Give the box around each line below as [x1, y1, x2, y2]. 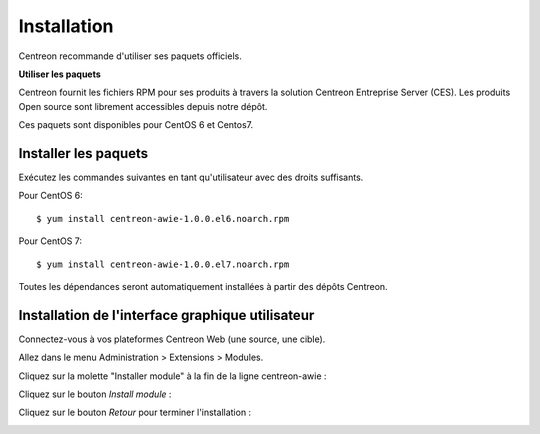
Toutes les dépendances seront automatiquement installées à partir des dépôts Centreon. [18, 280, 389, 292]
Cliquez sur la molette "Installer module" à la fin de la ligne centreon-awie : [18, 370, 327, 382]
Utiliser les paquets [18, 68, 102, 80]
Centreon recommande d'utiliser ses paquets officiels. [18, 50, 242, 62]
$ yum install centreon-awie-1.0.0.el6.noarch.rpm [36, 213, 290, 224]
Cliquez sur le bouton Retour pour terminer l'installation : [18, 406, 252, 419]
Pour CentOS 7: [18, 235, 83, 247]
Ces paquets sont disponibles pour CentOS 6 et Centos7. [18, 119, 254, 131]
